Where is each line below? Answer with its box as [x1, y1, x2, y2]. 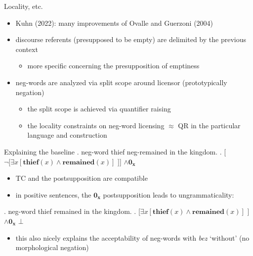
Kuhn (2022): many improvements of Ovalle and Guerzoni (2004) [15, 17, 213, 28]
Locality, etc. [4, 1, 43, 11]
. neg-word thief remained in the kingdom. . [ [4, 206, 140, 216]
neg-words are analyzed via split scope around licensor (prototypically [15, 77, 227, 87]
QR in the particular [178, 120, 241, 130]
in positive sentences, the [15, 189, 91, 200]
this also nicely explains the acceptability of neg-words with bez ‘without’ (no [15, 232, 250, 243]
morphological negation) [15, 242, 89, 253]
